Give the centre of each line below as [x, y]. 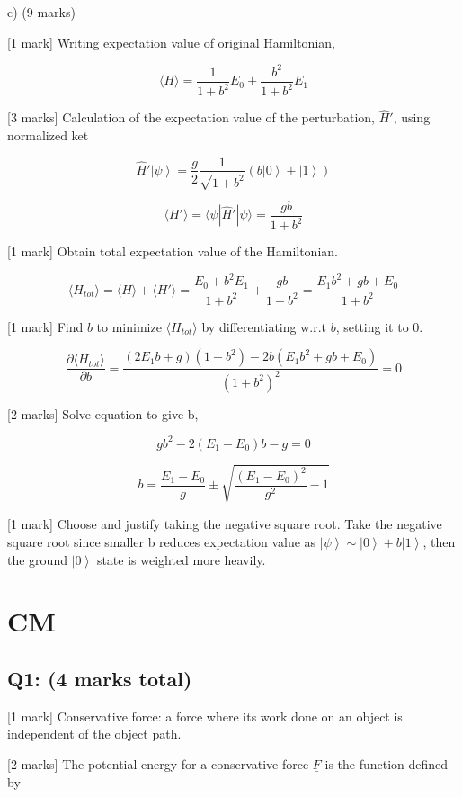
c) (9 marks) [41, 12]
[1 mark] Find [45, 326]
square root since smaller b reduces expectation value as [162, 542]
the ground [37, 559]
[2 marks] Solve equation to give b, [103, 413]
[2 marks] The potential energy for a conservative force [158, 764]
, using [412, 117]
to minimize [129, 326]
